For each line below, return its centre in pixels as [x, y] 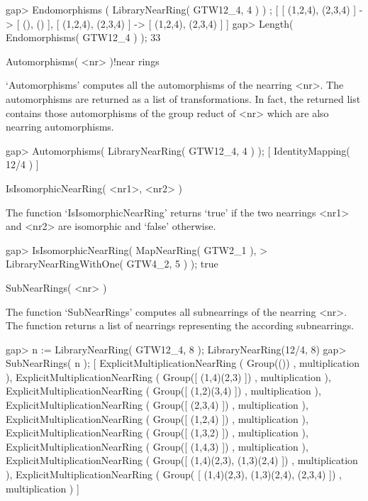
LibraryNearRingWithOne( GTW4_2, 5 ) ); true [112, 264]
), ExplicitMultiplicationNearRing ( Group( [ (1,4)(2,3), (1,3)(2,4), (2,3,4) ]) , [174, 474]
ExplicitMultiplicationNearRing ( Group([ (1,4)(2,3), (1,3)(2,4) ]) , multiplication [182, 460]
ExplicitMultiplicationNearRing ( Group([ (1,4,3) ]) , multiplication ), [157, 446]
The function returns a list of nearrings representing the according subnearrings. [180, 325]
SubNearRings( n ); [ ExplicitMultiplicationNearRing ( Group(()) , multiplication [183, 363]
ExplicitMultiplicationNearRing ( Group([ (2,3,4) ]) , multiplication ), [157, 405]
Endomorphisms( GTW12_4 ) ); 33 [83, 37]
